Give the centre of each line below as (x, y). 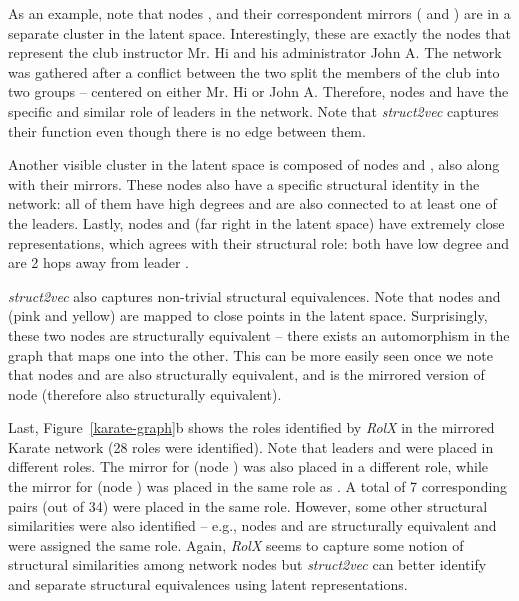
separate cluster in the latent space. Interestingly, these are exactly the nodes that (260, 32)
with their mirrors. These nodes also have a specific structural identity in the (244, 183)
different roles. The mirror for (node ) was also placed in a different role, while (248, 466)
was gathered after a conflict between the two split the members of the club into (254, 71)
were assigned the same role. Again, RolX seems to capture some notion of (236, 544)
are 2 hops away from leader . (99, 262)
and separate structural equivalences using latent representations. (208, 584)
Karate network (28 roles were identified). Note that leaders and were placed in (251, 446)
